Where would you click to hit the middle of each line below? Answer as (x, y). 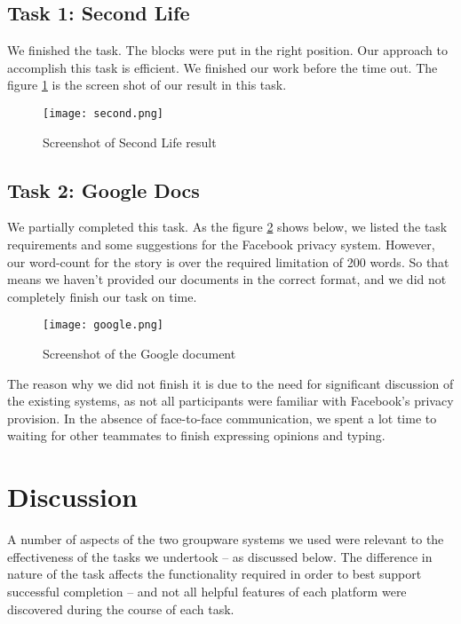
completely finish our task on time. (102, 296)
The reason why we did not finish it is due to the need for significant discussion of (230, 383)
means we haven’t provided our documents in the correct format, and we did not (227, 279)
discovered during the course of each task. (121, 608)
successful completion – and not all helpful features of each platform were (207, 591)
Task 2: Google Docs (103, 190)
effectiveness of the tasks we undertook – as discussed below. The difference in (220, 556)
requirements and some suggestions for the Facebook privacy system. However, (221, 245)
